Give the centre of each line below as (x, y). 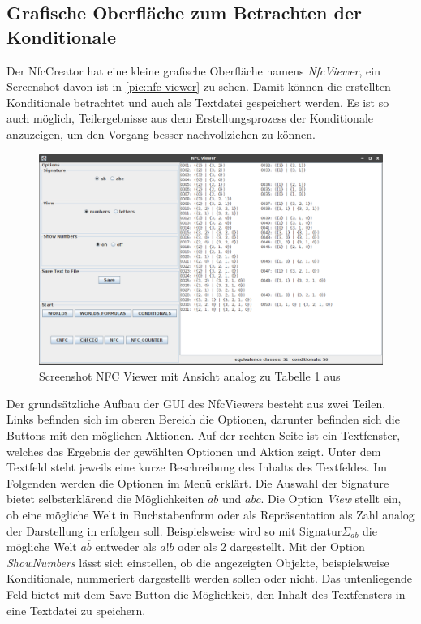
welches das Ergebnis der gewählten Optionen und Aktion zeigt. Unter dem (194, 451)
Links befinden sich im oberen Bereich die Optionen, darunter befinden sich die (203, 419)
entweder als (126, 547)
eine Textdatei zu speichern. (76, 610)
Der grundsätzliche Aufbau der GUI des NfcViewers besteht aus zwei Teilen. (196, 403)
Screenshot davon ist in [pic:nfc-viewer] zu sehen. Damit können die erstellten (199, 86)
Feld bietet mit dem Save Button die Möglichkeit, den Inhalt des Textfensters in (206, 594)
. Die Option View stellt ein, (331, 499)
